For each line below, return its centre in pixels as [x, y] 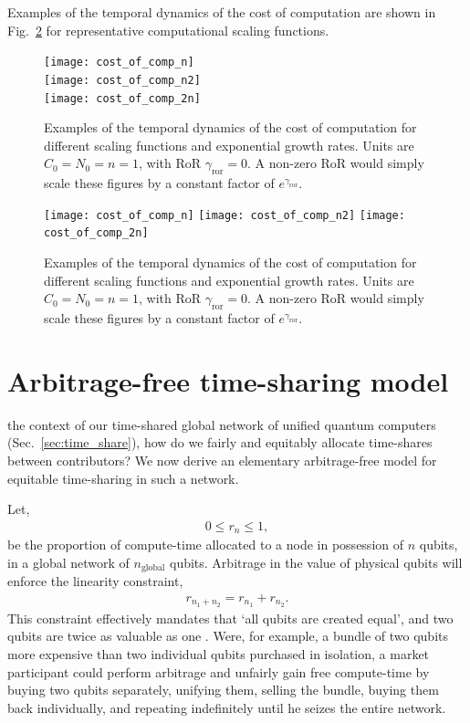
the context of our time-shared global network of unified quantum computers [222, 424]
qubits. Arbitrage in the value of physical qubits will [316, 562]
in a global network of [68, 562]
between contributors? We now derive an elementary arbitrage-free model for [222, 460]
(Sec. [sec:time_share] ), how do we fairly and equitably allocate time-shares [220, 442]
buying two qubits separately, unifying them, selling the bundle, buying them [223, 690]
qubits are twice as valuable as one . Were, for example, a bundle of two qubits [228, 636]
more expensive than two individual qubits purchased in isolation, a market [219, 653]
